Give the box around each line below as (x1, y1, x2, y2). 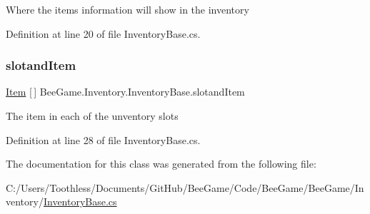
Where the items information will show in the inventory (6, 2, 249, 16)
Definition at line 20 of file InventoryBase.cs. (6, 26, 201, 41)
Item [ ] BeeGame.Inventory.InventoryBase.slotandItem (6, 84, 245, 99)
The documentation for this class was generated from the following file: (6, 156, 316, 171)
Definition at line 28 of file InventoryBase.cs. (6, 132, 201, 147)
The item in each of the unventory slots (6, 108, 179, 123)
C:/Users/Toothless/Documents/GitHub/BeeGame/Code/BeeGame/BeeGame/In (6, 180, 364, 195)
